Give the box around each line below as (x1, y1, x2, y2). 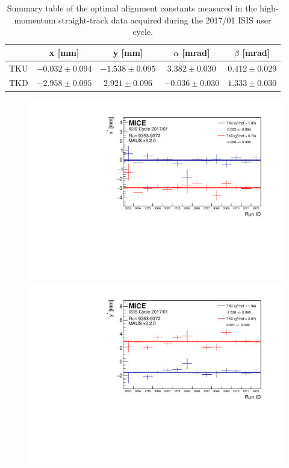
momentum (14, 13, 56, 26)
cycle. (132, 25, 153, 38)
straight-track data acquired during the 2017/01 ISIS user (58, 13, 272, 26)
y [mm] (113, 46, 143, 58)
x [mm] (49, 46, 79, 58)
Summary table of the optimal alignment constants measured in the (7, 2, 257, 14)
